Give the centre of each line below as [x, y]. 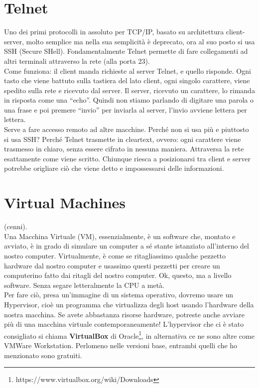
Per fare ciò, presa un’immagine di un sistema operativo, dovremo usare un [119, 295]
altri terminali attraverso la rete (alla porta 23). [77, 61]
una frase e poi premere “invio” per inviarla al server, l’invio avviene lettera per [126, 109]
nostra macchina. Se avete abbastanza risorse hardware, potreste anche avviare [124, 314]
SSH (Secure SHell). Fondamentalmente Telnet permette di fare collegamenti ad [126, 51]
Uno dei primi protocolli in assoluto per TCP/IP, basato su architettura [114, 32]
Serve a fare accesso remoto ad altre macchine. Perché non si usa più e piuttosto [127, 129]
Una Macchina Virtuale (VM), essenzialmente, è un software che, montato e [120, 236]
